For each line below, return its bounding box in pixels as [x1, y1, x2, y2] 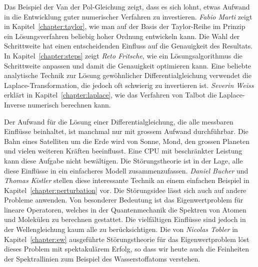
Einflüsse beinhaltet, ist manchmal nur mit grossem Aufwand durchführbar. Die [4, 126, 248, 136]
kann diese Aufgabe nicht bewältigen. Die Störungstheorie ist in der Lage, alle [4, 155, 243, 165]
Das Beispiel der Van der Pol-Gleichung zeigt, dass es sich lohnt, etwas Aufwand [4, 1, 250, 11]
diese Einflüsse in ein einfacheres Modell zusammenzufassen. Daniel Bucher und [4, 165, 248, 175]
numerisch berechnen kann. [27, 99, 111, 109]
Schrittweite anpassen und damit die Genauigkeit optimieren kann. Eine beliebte [4, 60, 251, 70]
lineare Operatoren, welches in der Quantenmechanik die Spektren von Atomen [4, 204, 246, 214]
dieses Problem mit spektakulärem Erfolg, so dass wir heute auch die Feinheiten [4, 243, 249, 254]
